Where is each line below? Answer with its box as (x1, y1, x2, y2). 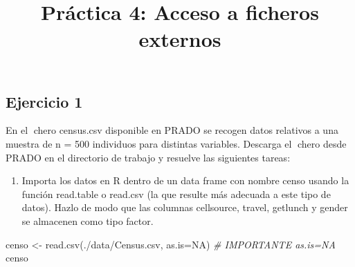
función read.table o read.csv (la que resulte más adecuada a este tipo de (21, 186, 331, 201)
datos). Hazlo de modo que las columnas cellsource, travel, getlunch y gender (21, 200, 348, 215)
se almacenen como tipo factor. (21, 213, 154, 228)
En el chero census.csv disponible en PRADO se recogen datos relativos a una (6, 123, 338, 137)
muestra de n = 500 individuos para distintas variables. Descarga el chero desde (6, 136, 347, 150)
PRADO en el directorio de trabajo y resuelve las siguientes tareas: (6, 150, 291, 164)
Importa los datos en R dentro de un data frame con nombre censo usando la (21, 173, 349, 188)
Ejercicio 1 (6, 90, 83, 112)
